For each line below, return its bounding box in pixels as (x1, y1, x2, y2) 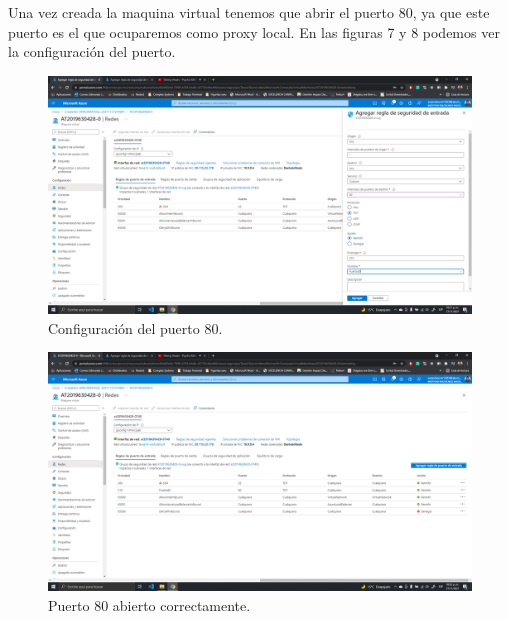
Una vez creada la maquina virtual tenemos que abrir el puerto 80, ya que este (8, 2, 490, 22)
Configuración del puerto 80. (48, 317, 223, 338)
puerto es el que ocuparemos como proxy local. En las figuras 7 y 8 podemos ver (8, 21, 500, 42)
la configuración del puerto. (8, 41, 176, 62)
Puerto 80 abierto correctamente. (48, 594, 251, 615)
